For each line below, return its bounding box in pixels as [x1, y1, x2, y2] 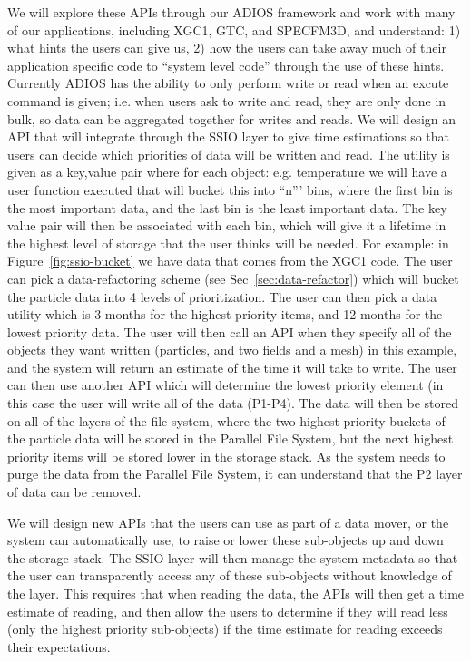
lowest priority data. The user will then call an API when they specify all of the [7, 322, 452, 341]
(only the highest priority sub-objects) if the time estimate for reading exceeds [7, 619, 443, 638]
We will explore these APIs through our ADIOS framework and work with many [7, 3, 456, 21]
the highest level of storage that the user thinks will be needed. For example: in [7, 233, 449, 252]
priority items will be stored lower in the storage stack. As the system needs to [7, 446, 446, 465]
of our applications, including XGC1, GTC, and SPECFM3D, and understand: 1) [7, 20, 461, 39]
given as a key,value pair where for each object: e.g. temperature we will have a [7, 162, 447, 181]
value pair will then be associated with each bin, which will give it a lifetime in [7, 216, 446, 235]
